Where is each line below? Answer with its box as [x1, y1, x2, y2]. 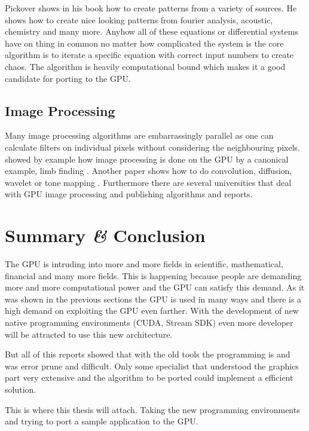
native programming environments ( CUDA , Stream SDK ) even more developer [5, 316, 293, 329]
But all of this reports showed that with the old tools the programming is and [5, 348, 290, 360]
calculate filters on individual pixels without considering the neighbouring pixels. [5, 140, 301, 153]
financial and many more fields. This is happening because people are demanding [5, 269, 302, 282]
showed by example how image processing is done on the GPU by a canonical [5, 152, 289, 165]
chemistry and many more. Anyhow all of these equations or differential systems [5, 25, 298, 38]
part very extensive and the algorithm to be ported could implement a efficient [5, 371, 293, 384]
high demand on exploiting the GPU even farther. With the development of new [5, 304, 299, 317]
